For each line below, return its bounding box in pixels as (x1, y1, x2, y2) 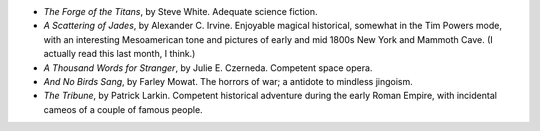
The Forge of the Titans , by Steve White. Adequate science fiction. (43, 6, 318, 17)
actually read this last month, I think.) (43, 48, 196, 60)
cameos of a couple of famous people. (43, 103, 204, 115)
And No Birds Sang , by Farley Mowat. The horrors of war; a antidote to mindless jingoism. (43, 75, 414, 87)
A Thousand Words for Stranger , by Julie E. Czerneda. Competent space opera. (43, 61, 373, 74)
